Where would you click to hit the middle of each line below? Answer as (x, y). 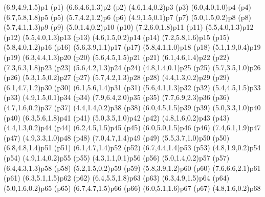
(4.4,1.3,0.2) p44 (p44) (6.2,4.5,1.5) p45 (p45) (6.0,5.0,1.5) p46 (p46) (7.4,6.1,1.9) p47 (132, 127)
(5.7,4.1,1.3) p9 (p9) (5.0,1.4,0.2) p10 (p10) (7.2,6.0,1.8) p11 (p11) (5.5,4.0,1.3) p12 (129, 27)
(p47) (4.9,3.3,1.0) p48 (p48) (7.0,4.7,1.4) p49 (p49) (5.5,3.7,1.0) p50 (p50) (117, 137)
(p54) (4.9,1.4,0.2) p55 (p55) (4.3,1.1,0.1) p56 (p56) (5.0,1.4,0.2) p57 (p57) (117, 157)
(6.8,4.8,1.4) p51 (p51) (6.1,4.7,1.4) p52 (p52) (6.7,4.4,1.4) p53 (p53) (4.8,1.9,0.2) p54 (132, 147)
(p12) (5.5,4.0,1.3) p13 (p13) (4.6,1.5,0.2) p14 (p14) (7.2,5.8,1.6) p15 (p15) (117, 37)
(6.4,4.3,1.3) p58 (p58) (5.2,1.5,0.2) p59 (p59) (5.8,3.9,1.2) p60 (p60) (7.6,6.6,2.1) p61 (132, 168)
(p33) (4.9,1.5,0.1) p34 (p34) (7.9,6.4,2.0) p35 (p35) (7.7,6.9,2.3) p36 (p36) (117, 97)
